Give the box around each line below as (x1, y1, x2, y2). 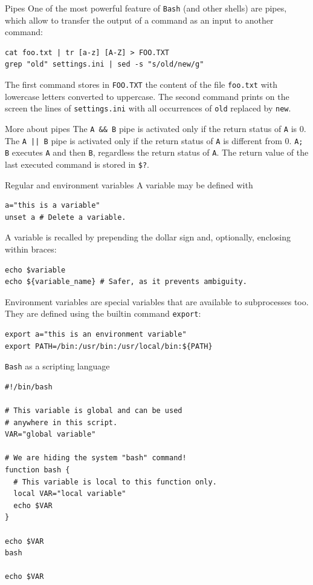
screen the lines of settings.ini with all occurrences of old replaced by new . (5, 102, 291, 114)
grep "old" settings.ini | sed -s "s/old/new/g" (5, 60, 204, 69)
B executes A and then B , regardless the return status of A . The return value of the (5, 146, 309, 159)
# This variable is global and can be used (5, 406, 182, 415)
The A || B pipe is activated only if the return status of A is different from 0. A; (5, 134, 303, 147)
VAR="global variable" (5, 430, 96, 439)
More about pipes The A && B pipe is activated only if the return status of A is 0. (5, 122, 306, 134)
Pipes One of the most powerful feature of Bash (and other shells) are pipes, (5, 2, 287, 14)
